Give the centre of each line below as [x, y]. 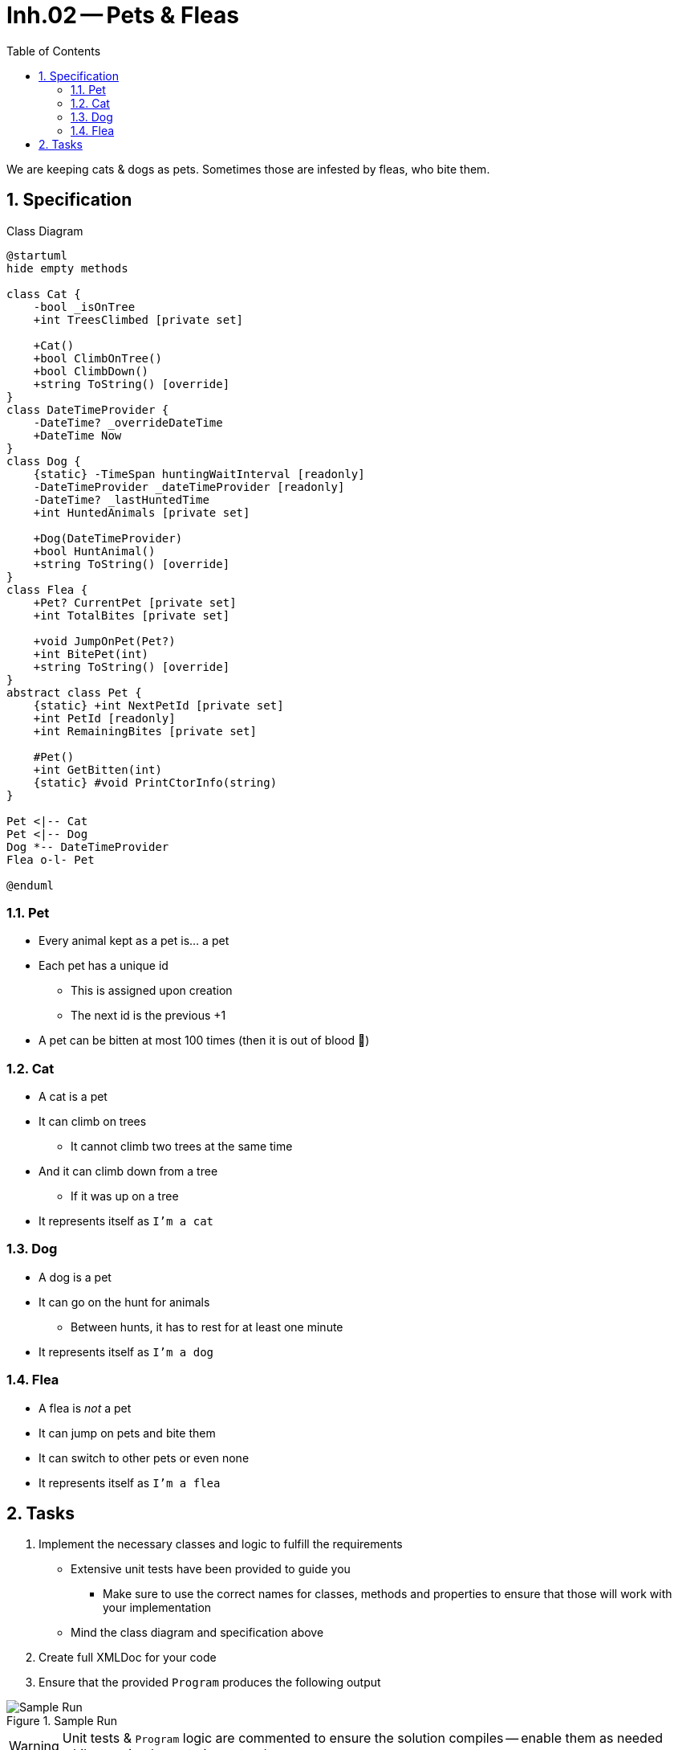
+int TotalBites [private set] [132, 615]
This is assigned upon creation [152, 991]
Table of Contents [54, 51]
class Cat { [44, 294]
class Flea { [47, 589]
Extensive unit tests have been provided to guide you [211, 1569]
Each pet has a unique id [104, 966]
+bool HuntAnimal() [94, 551]
